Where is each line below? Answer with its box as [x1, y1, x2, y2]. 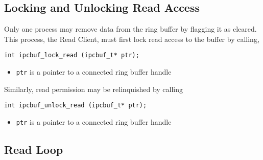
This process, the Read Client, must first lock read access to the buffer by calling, [4, 33, 259, 44]
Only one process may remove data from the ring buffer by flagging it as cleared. [4, 24, 257, 34]
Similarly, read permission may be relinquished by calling [4, 83, 183, 94]
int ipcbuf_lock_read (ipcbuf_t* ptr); [4, 52, 139, 59]
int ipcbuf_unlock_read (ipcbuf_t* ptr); [4, 102, 147, 109]
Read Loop [4, 142, 63, 157]
